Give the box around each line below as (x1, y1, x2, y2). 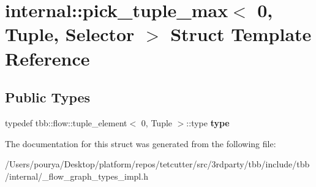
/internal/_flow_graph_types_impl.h (5, 169, 148, 182)
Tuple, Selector (5, 21, 135, 47)
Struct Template (170, 21, 312, 47)
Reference (5, 45, 90, 71)
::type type (186, 116, 230, 129)
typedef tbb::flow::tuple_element (5, 116, 127, 129)
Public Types (5, 88, 91, 107)
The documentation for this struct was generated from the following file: (5, 137, 276, 150)
